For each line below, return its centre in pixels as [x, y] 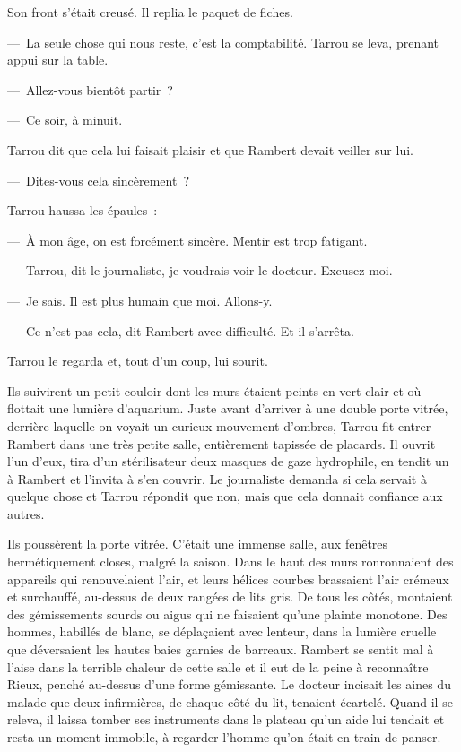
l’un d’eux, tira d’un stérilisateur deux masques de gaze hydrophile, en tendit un [228, 461]
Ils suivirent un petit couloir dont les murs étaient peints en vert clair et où [214, 390]
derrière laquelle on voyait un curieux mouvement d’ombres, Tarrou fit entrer [219, 425]
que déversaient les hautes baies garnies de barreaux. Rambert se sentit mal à [221, 649]
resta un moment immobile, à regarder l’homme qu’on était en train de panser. [224, 737]
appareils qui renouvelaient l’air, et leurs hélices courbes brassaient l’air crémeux [228, 579]
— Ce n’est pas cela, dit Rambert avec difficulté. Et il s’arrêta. [181, 330]
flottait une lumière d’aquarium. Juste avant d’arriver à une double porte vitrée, [228, 408]
